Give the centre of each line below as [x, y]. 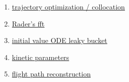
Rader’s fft [28, 23]
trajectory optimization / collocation [68, 6]
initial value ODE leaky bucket [59, 40]
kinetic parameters [41, 57]
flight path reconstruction [51, 74]
